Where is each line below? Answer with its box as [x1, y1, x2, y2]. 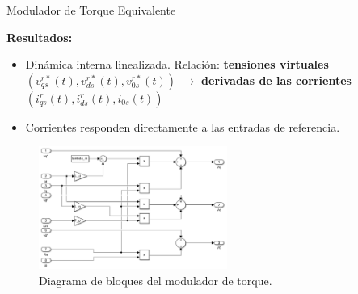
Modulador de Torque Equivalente [6, 2, 176, 18]
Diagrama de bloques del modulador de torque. [39, 271, 272, 288]
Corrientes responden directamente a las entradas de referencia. [25, 118, 340, 135]
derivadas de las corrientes [201, 71, 352, 88]
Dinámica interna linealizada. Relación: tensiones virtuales [25, 56, 329, 73]
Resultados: [6, 28, 73, 45]
